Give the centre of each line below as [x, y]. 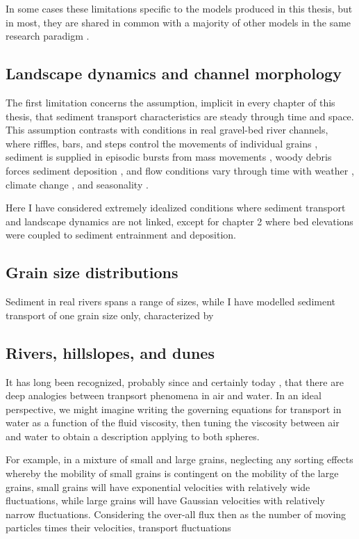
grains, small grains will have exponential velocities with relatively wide [158, 486]
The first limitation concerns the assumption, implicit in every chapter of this [170, 102]
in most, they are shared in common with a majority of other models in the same [178, 22]
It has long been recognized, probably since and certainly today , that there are [175, 381]
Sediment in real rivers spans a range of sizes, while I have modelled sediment [171, 301]
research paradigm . [48, 36]
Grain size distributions [92, 272]
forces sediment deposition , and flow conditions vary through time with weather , [180, 170]
